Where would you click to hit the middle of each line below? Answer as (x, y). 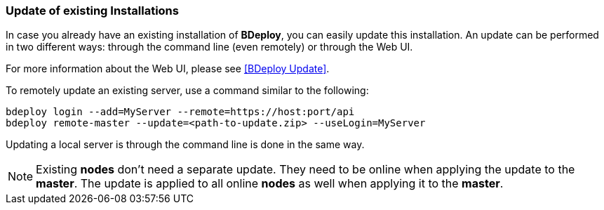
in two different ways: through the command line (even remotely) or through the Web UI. (209, 47)
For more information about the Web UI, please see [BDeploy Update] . (168, 69)
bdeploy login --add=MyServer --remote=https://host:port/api (180, 112)
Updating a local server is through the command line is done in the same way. (185, 145)
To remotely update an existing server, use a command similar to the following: (187, 91)
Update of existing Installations (92, 11)
